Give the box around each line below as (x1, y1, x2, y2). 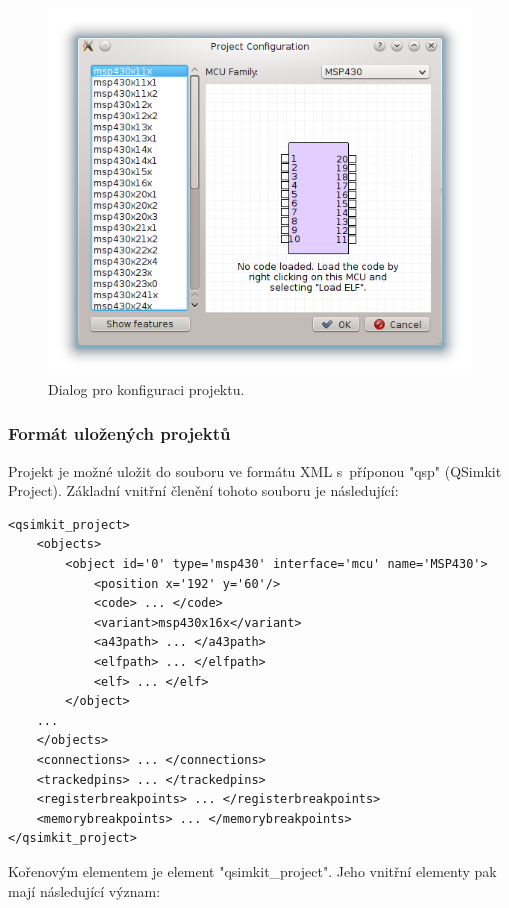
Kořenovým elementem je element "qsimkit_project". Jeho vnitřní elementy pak (8, 860, 497, 881)
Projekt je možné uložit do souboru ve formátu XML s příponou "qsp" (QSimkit (8, 460, 502, 481)
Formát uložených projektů (8, 421, 231, 446)
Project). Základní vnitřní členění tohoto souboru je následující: (8, 480, 399, 501)
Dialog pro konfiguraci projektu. (48, 378, 245, 399)
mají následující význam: (8, 880, 161, 901)
